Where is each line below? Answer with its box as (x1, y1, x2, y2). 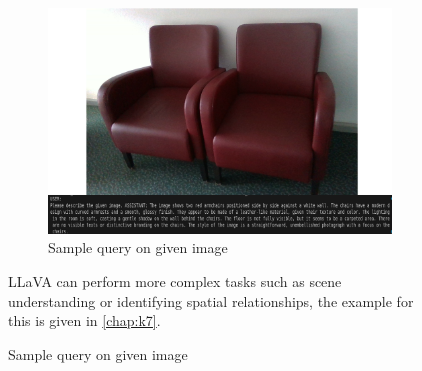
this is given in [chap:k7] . (8, 310, 161, 331)
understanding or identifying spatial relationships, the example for (8, 290, 414, 311)
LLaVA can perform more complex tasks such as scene (8, 270, 342, 291)
